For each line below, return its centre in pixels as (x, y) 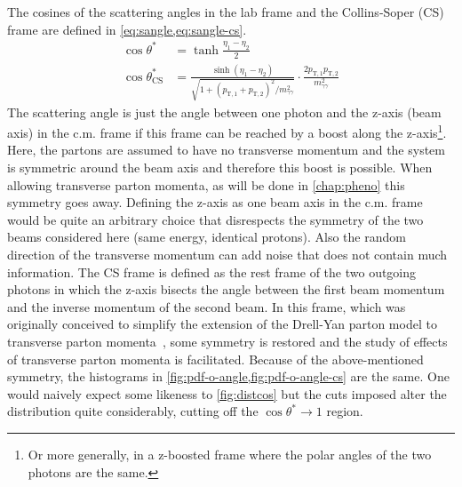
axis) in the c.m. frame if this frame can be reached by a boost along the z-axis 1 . (227, 131)
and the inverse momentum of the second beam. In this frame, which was (207, 306)
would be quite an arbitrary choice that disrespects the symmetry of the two (215, 219)
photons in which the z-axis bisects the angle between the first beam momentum (226, 289)
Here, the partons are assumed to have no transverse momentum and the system (226, 150)
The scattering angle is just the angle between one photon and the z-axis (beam (224, 112)
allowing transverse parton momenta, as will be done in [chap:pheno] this (206, 184)
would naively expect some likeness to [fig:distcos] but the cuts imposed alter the (227, 393)
